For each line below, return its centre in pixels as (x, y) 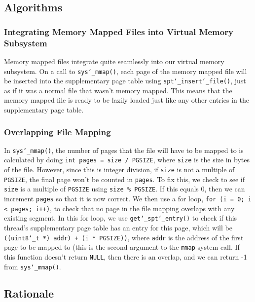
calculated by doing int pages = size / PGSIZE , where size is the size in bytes (127, 160)
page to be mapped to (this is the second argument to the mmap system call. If (122, 247)
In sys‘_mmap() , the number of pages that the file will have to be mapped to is (124, 150)
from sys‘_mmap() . (33, 266)
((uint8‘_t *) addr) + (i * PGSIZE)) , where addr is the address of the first (124, 237)
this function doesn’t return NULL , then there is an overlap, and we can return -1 (126, 256)
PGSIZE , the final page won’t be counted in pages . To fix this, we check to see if (124, 179)
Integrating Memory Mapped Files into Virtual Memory (119, 31)
